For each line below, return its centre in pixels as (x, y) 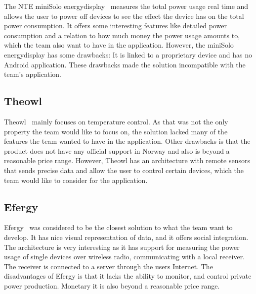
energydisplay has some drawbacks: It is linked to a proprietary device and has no (128, 54)
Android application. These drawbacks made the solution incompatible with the (125, 64)
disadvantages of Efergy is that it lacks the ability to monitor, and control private (128, 276)
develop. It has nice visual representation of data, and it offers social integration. (126, 237)
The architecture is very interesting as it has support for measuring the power (122, 247)
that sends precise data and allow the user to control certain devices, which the (124, 170)
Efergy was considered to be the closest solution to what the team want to (118, 227)
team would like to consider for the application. (76, 180)
